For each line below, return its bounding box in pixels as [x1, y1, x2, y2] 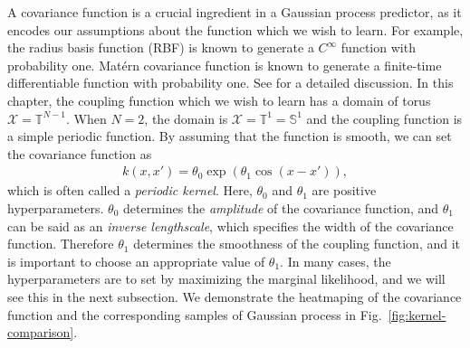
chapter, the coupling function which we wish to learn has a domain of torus [7, 90, 431, 109]
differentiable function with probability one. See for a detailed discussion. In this [7, 73, 454, 92]
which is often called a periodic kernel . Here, [7, 181, 253, 200]
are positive [312, 181, 377, 200]
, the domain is [144, 108, 228, 127]
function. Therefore [7, 234, 114, 253]
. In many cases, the [280, 251, 391, 270]
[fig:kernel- [388, 305, 446, 324]
